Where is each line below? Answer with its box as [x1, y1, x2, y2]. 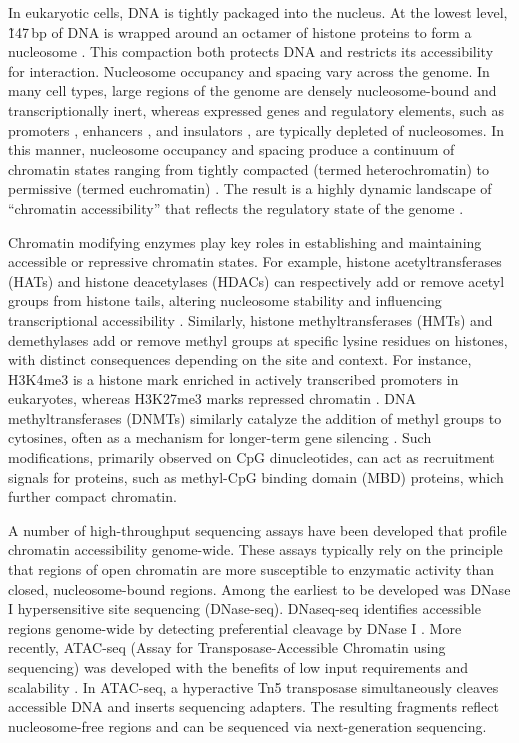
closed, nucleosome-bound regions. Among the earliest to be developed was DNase [8, 578, 511, 599]
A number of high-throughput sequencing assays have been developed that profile [8, 519, 507, 540]
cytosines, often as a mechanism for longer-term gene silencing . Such [8, 427, 432, 448]
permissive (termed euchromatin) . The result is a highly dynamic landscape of [8, 178, 492, 199]
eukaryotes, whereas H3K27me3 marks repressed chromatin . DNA [8, 388, 416, 409]
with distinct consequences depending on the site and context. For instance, [8, 349, 472, 370]
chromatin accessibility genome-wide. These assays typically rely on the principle [8, 539, 503, 560]
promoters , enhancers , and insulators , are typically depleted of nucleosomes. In [8, 119, 505, 140]
